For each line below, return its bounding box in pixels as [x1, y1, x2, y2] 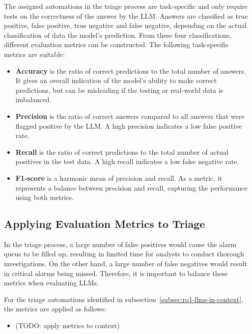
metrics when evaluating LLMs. [4, 278, 99, 288]
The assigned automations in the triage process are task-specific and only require [4, 1, 248, 11]
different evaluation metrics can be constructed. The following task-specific [4, 39, 229, 50]
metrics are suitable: [4, 49, 65, 59]
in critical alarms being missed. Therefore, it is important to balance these [4, 268, 228, 278]
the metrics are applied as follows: [4, 304, 106, 314]
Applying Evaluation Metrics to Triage [4, 216, 205, 231]
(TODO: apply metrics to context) [15, 320, 120, 331]
